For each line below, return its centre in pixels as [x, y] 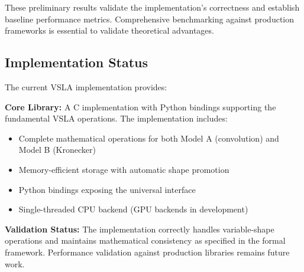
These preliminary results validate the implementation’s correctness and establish [152, 7]
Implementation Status [77, 62]
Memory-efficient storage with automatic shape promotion [124, 169]
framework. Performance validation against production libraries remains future [147, 252]
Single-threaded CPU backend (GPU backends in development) [133, 209]
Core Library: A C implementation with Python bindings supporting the [140, 106]
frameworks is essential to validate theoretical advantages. [109, 30]
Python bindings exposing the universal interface [107, 189]
